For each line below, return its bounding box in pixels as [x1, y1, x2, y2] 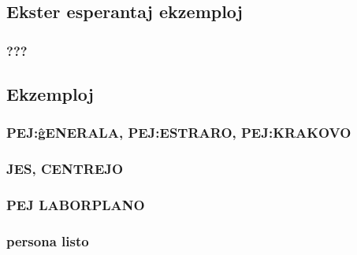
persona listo [6, 231, 89, 250]
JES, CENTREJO [6, 159, 124, 179]
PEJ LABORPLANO [6, 195, 145, 215]
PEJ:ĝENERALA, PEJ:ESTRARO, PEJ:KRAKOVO [6, 123, 351, 142]
